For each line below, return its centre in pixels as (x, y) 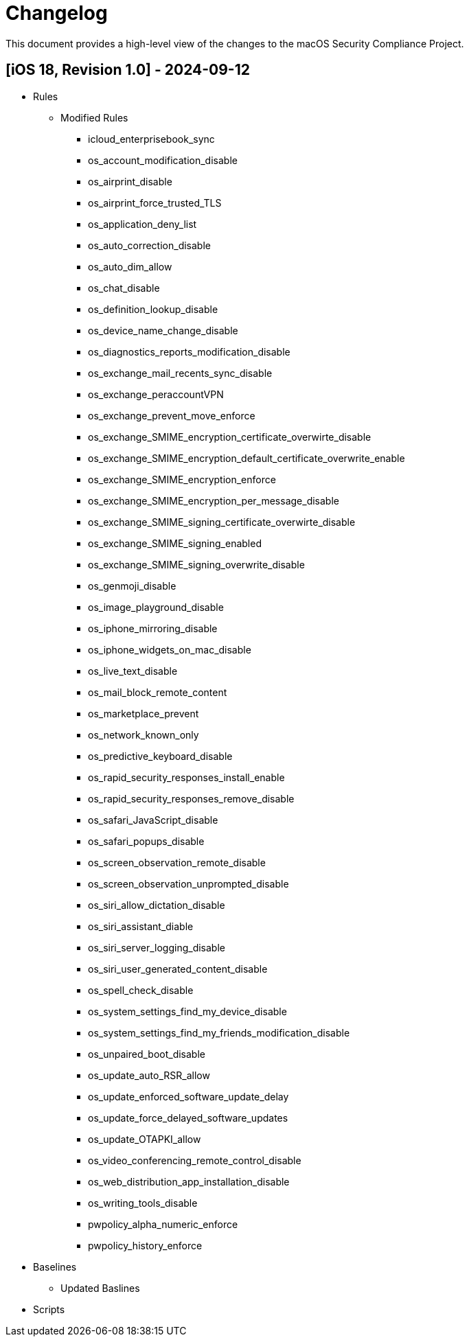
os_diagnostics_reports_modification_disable (189, 351)
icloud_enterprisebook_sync (151, 139)
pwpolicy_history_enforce (145, 1245)
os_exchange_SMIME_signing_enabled (175, 543)
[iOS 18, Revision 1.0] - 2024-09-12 (128, 70)
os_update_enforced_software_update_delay (188, 1096)
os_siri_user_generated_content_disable (178, 969)
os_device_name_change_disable (163, 330)
